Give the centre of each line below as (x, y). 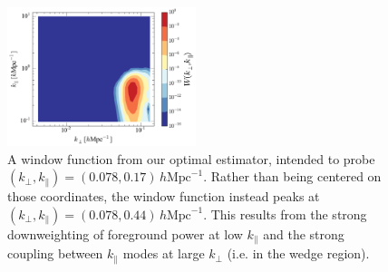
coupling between (55, 253)
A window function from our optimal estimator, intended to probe (191, 158)
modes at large (164, 253)
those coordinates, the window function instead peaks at (164, 196)
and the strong (304, 233)
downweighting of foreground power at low (125, 233)
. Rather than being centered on (292, 176)
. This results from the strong (285, 214)
